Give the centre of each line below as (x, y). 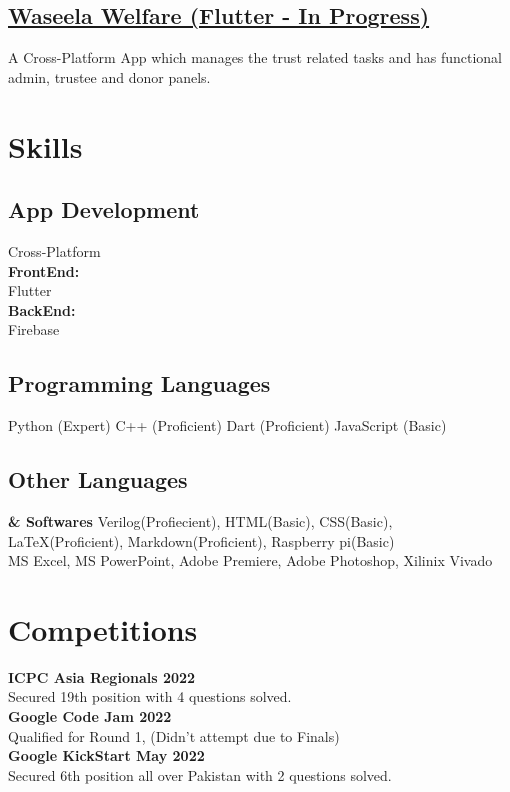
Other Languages (98, 479)
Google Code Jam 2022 (90, 716)
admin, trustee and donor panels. (109, 76)
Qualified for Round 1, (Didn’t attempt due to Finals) (174, 735)
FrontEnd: (44, 270)
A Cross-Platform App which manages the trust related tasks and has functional (255, 57)
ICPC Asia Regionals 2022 (102, 676)
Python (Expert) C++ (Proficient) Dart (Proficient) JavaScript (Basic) (227, 425)
